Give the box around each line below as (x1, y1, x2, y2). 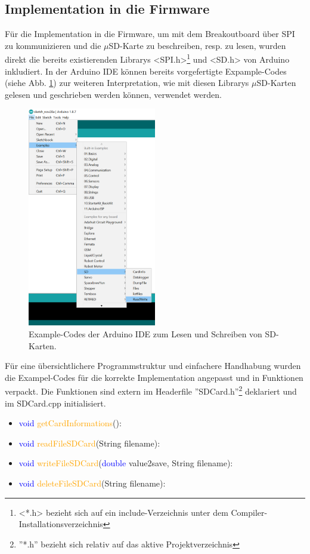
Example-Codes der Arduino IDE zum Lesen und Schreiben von (29, 328, 262, 340)
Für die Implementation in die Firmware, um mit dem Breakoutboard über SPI (5, 27, 295, 40)
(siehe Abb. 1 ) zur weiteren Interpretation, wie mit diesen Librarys (5, 76, 249, 89)
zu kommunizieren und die (5, 39, 101, 51)
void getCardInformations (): (18, 417, 122, 429)
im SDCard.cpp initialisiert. (5, 396, 106, 409)
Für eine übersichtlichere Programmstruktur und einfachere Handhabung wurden (5, 359, 301, 372)
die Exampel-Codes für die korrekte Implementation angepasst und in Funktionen (5, 371, 303, 383)
